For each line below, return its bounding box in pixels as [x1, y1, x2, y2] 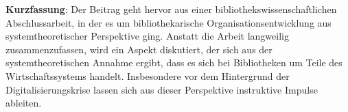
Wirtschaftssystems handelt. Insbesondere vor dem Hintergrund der [5, 68, 290, 83]
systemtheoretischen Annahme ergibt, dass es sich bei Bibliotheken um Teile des [5, 55, 343, 70]
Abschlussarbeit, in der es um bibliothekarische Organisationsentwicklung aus [5, 15, 332, 29]
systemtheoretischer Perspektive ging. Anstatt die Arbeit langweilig [5, 29, 289, 43]
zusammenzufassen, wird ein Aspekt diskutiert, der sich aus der [5, 42, 272, 56]
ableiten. [5, 96, 42, 110]
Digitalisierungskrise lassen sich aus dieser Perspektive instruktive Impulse [5, 82, 318, 96]
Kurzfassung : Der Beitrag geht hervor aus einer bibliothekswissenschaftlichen [5, 2, 337, 16]
